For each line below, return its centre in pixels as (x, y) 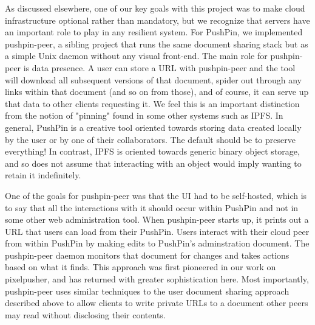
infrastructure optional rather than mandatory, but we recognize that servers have (157, 20)
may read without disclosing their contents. (85, 314)
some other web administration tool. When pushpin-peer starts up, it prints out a (157, 219)
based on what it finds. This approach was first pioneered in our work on (141, 267)
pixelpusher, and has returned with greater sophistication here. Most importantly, (157, 279)
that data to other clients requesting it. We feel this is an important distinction (152, 103)
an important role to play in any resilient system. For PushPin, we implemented (154, 32)
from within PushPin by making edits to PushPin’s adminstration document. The (157, 243)
